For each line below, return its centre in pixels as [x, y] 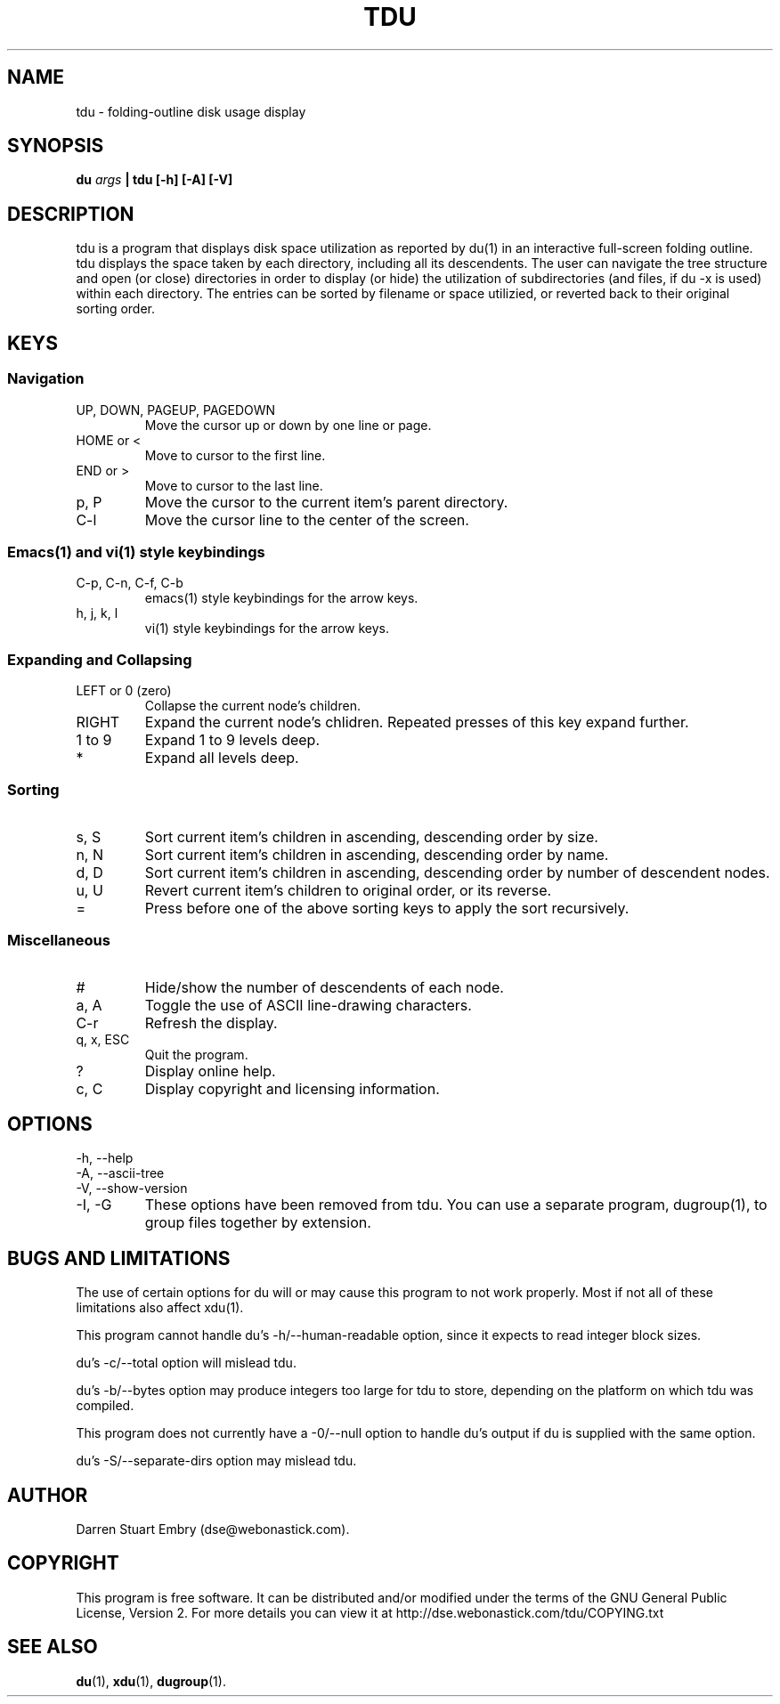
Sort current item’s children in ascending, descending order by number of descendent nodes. [457, 872]
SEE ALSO [53, 1647]
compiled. [105, 1406]
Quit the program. [196, 1054]
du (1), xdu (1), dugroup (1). [151, 1681]
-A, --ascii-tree [120, 1173]
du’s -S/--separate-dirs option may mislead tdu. [216, 1461]
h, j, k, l [97, 613]
